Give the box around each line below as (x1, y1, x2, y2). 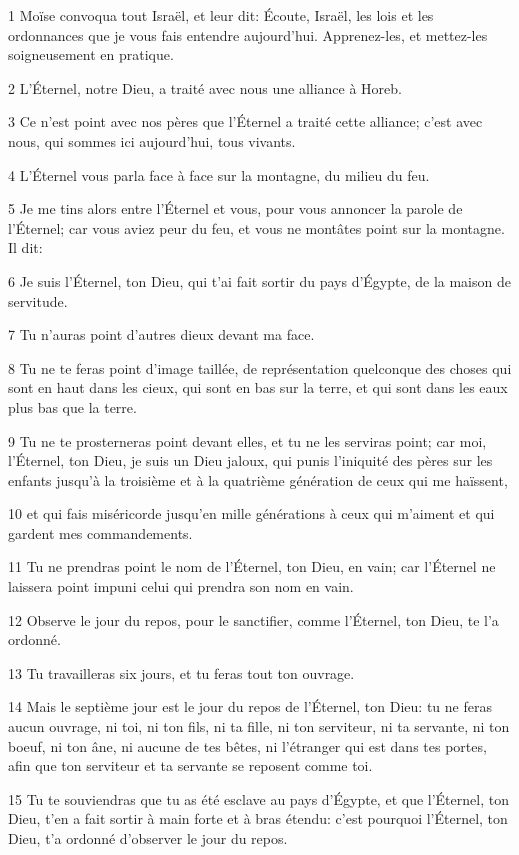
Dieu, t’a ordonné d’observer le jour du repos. (8, 828, 288, 848)
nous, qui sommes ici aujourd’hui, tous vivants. (8, 130, 296, 151)
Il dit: (8, 237, 43, 258)
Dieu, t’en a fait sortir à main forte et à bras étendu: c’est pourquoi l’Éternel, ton (8, 808, 508, 829)
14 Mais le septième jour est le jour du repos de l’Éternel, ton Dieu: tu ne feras (8, 696, 492, 717)
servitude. (8, 290, 68, 311)
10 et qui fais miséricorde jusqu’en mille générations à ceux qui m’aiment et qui (8, 503, 495, 524)
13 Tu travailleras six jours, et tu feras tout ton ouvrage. (8, 662, 355, 683)
